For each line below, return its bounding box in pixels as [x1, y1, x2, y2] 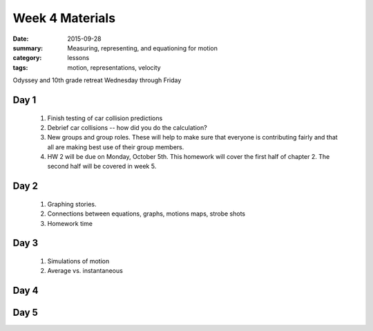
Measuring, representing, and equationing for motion [67, 44, 218, 52]
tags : [12, 63, 28, 72]
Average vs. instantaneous [47, 267, 124, 275]
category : [12, 54, 42, 62]
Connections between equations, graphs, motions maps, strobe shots [47, 209, 245, 218]
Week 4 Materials [12, 10, 116, 26]
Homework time [47, 219, 93, 227]
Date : [12, 35, 29, 43]
